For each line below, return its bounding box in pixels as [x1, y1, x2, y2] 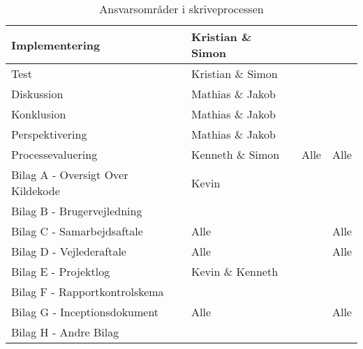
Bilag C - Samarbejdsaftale [11, 223, 143, 239]
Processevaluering [11, 146, 98, 162]
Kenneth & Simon [191, 146, 280, 162]
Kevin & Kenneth [191, 263, 279, 279]
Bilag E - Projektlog [11, 263, 110, 279]
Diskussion [11, 86, 64, 102]
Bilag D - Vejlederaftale [11, 243, 126, 259]
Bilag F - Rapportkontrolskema [11, 284, 164, 300]
